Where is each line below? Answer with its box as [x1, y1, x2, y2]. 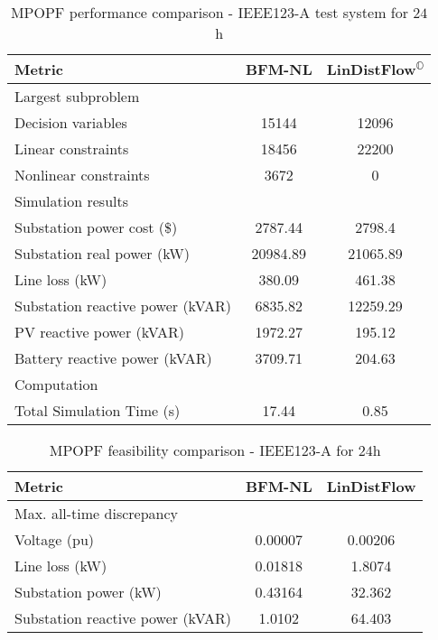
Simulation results [14, 190, 129, 211]
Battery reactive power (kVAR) [14, 348, 212, 368]
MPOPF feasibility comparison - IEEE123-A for [49, 440, 354, 460]
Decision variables [14, 112, 127, 133]
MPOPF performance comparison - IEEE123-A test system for [10, 2, 409, 23]
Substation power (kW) [14, 581, 162, 602]
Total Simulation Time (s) [14, 400, 181, 421]
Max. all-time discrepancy [14, 503, 179, 524]
